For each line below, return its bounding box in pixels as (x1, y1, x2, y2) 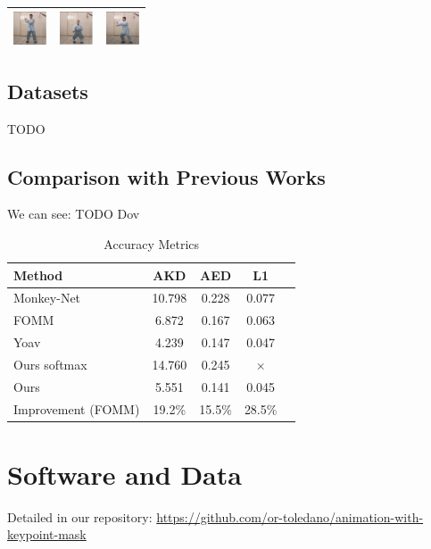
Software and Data (7, 455, 242, 492)
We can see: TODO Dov (7, 204, 140, 223)
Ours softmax (13, 354, 87, 373)
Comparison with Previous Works (7, 162, 326, 190)
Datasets (7, 77, 88, 104)
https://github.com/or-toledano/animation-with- (156, 507, 424, 526)
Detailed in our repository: (7, 507, 153, 526)
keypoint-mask (7, 525, 87, 544)
